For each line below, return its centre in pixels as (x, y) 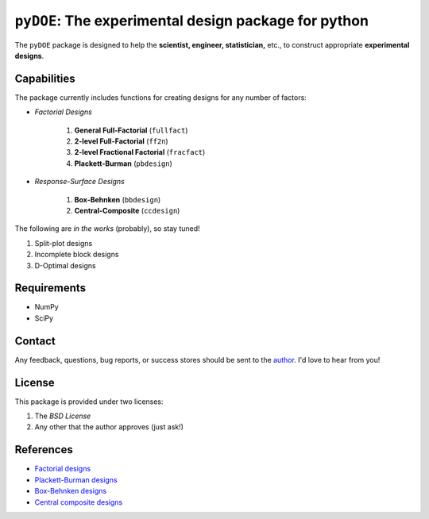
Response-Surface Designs (79, 182)
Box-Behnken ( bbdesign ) (118, 199)
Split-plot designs (64, 243)
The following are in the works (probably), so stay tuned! (107, 229)
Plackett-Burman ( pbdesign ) (123, 163)
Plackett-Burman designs (76, 479)
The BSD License (63, 416)
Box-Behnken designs (71, 491)
